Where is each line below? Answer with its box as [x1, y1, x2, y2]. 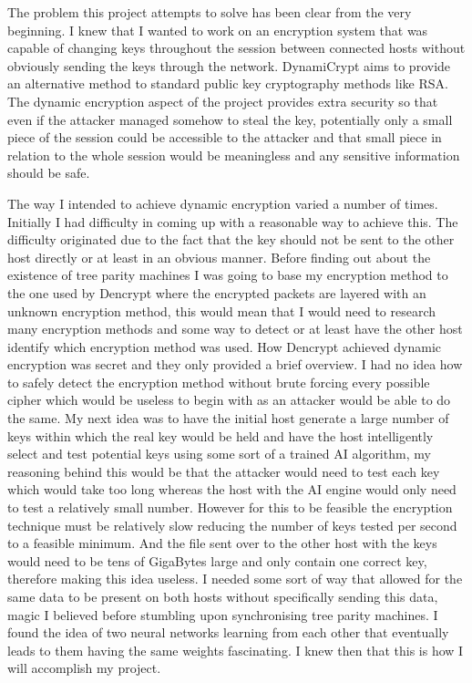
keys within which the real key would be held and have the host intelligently [7, 426, 434, 445]
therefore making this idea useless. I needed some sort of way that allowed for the [7, 569, 463, 588]
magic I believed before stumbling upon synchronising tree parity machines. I [7, 605, 438, 624]
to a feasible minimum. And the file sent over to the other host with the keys [7, 533, 437, 553]
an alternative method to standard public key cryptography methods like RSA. [7, 74, 448, 93]
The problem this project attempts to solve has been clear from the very [7, 3, 412, 21]
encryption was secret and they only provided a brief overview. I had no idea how [7, 355, 463, 374]
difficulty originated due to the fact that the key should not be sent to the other [7, 230, 455, 249]
